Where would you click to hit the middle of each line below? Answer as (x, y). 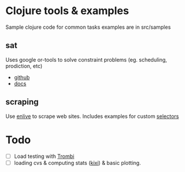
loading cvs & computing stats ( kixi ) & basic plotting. (78, 163)
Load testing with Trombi (44, 156)
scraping (22, 102)
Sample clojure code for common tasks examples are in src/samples (88, 27)
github (22, 77)
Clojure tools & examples (67, 11)
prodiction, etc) (24, 66)
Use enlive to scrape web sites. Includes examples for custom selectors (92, 116)
